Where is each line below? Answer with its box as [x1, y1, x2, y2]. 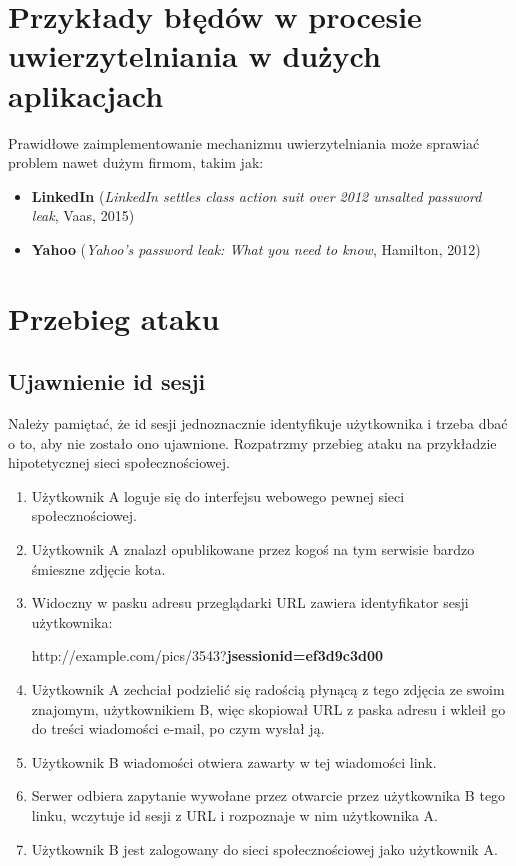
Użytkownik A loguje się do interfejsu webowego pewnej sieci [31, 485, 405, 506]
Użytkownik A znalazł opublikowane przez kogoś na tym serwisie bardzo [31, 539, 475, 560]
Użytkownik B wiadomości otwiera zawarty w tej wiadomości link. [31, 751, 437, 772]
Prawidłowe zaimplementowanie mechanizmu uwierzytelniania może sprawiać [8, 132, 480, 153]
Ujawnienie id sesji [8, 366, 206, 397]
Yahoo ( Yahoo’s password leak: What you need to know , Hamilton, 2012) [31, 238, 481, 259]
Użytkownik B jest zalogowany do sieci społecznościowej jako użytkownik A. [31, 838, 498, 859]
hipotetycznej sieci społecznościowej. [8, 452, 230, 473]
